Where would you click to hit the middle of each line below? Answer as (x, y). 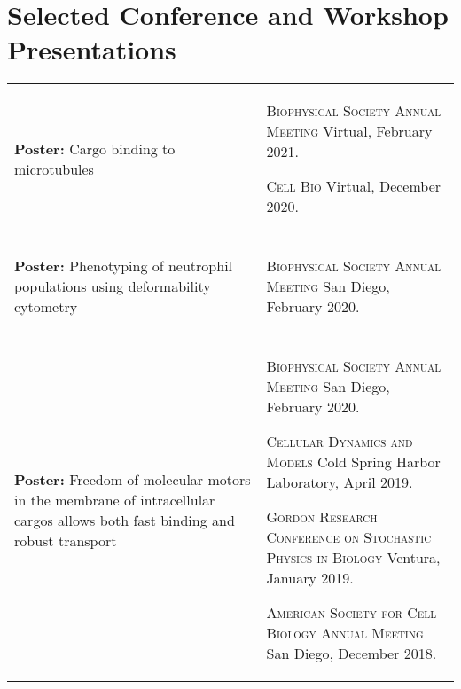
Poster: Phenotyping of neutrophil (124, 266)
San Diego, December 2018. (352, 654)
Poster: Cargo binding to (95, 148)
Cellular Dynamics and (340, 442)
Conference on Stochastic (349, 537)
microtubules (54, 168)
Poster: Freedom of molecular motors (133, 479)
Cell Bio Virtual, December (354, 186)
